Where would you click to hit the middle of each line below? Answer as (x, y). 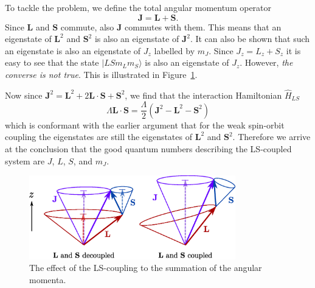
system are (25, 160)
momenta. (48, 279)
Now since (24, 95)
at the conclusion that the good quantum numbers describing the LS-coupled (148, 149)
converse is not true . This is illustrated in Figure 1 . (101, 74)
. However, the (266, 62)
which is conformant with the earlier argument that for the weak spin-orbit (145, 125)
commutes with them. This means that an (203, 26)
